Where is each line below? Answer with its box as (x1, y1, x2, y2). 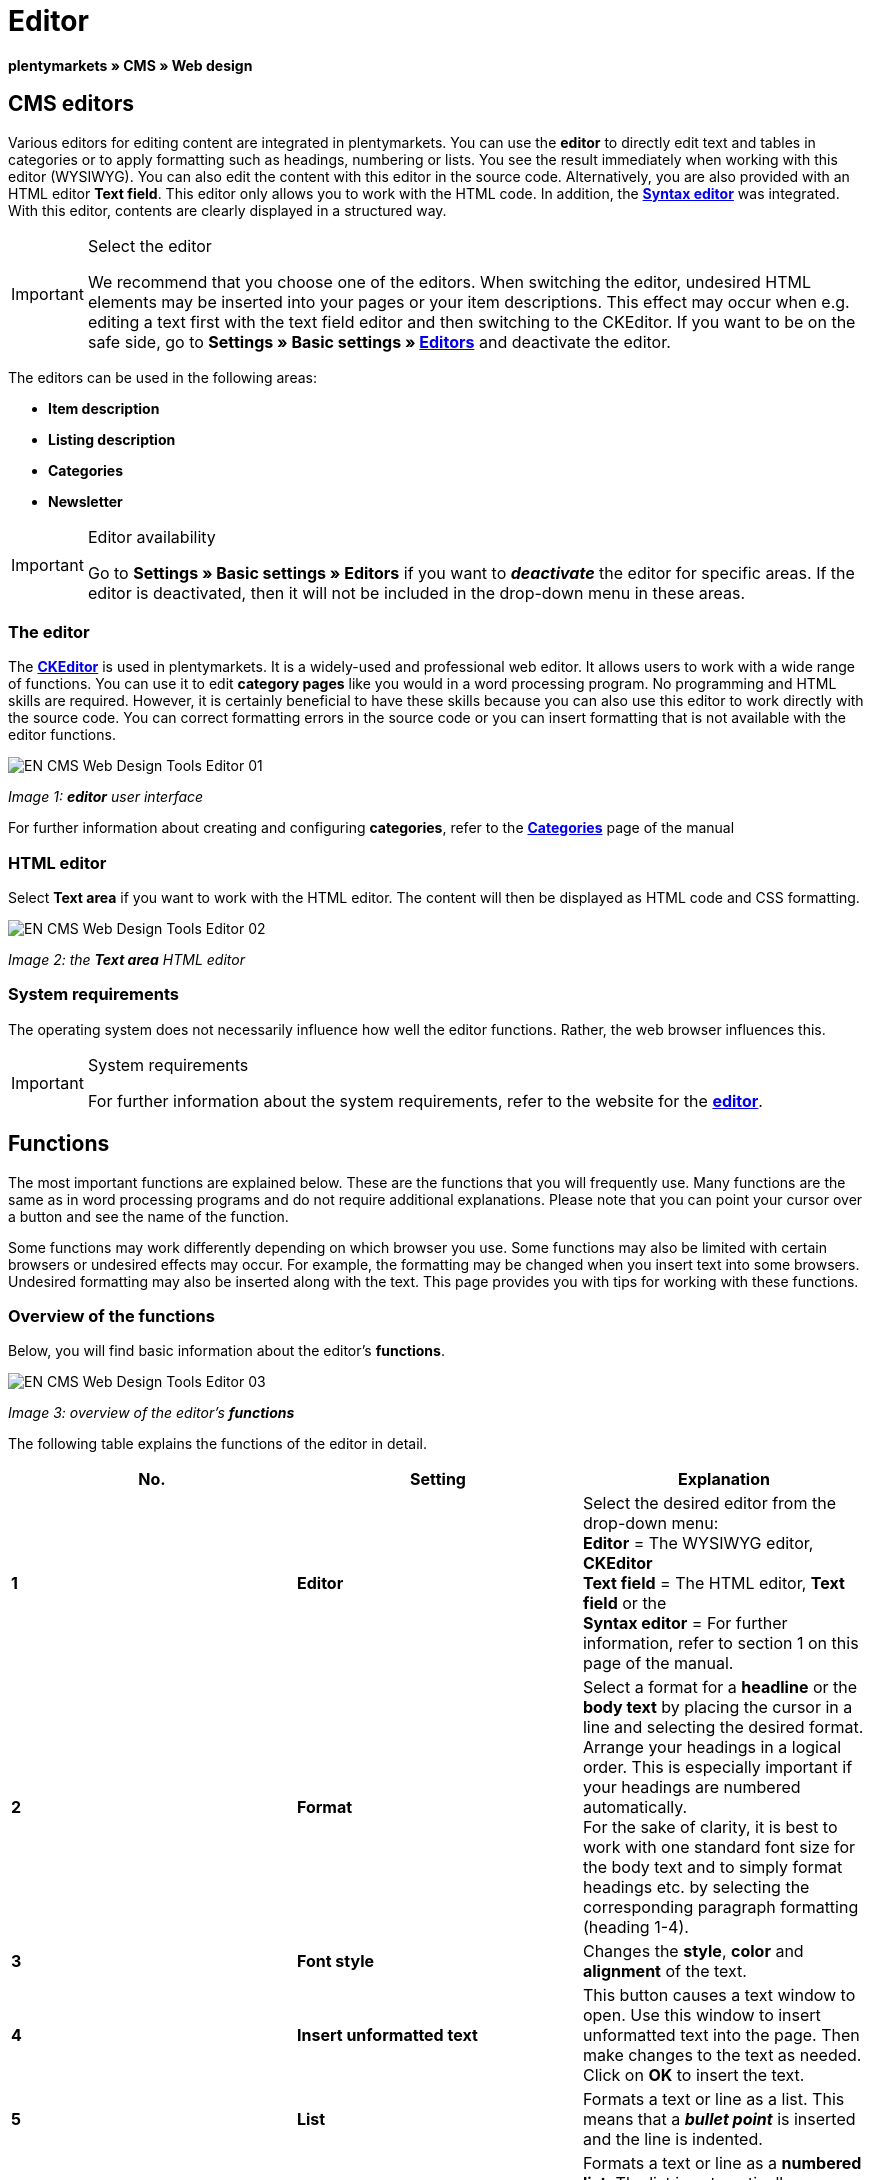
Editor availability (87, 526, 216, 547)
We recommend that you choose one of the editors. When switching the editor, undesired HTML (87, 271, 812, 292)
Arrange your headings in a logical (582, 1737, 842, 1758)
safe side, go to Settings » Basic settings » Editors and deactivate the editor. (87, 331, 671, 352)
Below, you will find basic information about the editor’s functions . (8, 1342, 445, 1360)
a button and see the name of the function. (8, 1207, 289, 1225)
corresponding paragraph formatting (582, 1897, 859, 1918)
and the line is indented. (582, 2129, 763, 2150)
